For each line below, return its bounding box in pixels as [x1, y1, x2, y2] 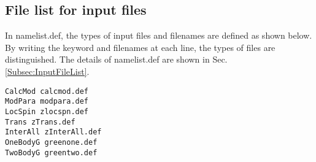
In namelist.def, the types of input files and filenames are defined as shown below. [5, 29, 312, 42]
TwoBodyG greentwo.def [5, 148, 98, 157]
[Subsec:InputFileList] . [5, 64, 90, 77]
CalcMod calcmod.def [5, 87, 89, 96]
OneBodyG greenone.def [5, 137, 98, 147]
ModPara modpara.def [5, 97, 89, 106]
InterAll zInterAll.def [5, 128, 102, 137]
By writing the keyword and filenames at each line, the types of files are [5, 40, 276, 53]
